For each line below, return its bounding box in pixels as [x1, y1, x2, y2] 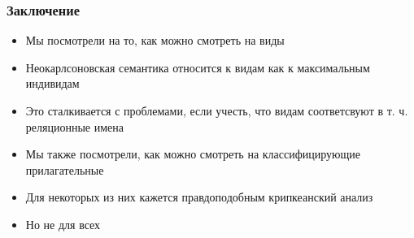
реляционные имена [25, 118, 124, 135]
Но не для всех [25, 215, 101, 232]
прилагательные [25, 161, 104, 178]
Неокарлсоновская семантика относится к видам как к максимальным [25, 58, 370, 76]
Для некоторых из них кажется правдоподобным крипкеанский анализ [25, 188, 373, 206]
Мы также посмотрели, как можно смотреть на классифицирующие [25, 145, 361, 162]
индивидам [25, 75, 80, 92]
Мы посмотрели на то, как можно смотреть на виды [25, 32, 285, 49]
